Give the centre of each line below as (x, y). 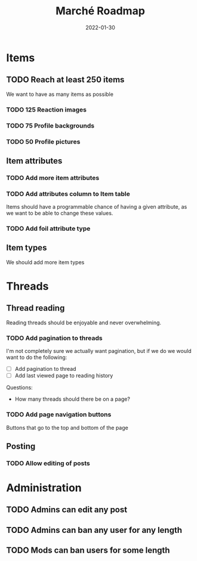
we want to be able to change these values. (60, 213)
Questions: (19, 388)
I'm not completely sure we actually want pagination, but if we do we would (99, 351)
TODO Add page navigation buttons (59, 414)
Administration (44, 488)
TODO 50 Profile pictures (43, 141)
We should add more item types (45, 262)
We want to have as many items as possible (60, 94)
